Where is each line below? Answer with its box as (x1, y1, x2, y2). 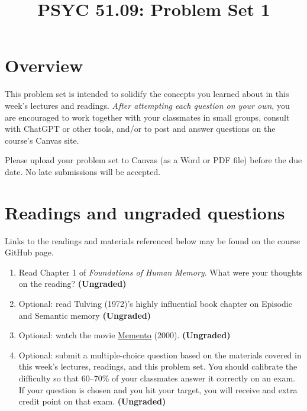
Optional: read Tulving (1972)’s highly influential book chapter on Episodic (18, 297, 292, 309)
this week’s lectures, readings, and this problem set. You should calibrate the (18, 360, 298, 373)
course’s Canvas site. (5, 134, 79, 146)
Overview (5, 53, 83, 77)
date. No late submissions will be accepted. (5, 165, 161, 177)
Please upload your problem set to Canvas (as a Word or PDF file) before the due (5, 154, 302, 166)
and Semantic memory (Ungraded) (18, 309, 151, 321)
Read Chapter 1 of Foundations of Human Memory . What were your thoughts (18, 266, 303, 278)
